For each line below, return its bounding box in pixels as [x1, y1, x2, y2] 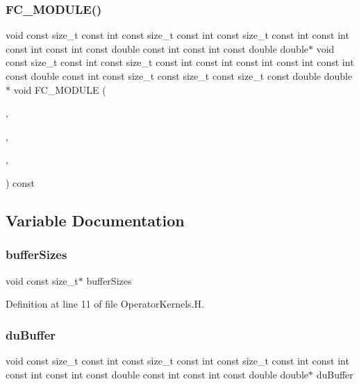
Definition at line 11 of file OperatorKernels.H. [6, 297, 204, 311]
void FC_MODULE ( [13, 82, 106, 97]
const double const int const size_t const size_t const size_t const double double [6, 69, 353, 83]
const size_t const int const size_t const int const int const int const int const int [6, 55, 354, 69]
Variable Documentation [6, 209, 185, 231]
